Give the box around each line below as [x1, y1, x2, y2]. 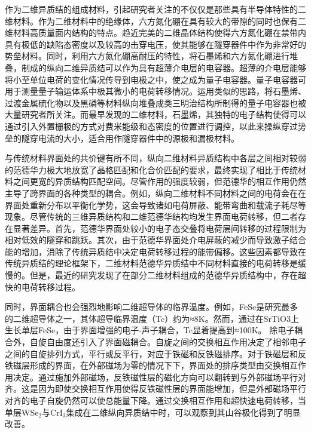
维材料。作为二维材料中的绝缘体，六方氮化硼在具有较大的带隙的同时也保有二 [5, 14, 306, 27]
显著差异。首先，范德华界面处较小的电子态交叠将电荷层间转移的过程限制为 [13, 222, 306, 234]
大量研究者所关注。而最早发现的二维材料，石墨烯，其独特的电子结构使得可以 [5, 108, 306, 121]
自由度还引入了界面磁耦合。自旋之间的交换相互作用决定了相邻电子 [46, 336, 306, 348]
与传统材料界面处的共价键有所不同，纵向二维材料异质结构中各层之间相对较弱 [5, 152, 306, 164]
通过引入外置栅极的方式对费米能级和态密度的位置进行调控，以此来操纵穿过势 [5, 119, 306, 132]
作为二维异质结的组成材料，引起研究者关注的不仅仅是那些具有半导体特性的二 [5, 3, 306, 15]
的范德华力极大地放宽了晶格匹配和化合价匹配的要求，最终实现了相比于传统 [5, 163, 298, 176]
